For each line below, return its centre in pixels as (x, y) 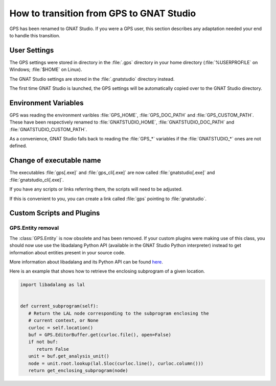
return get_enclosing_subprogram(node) (78, 370)
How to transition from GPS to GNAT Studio (103, 13)
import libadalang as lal (53, 285)
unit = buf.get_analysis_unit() (69, 356)
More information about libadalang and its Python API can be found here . (86, 262)
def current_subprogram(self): (60, 306)
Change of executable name (55, 161)
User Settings (32, 50)
